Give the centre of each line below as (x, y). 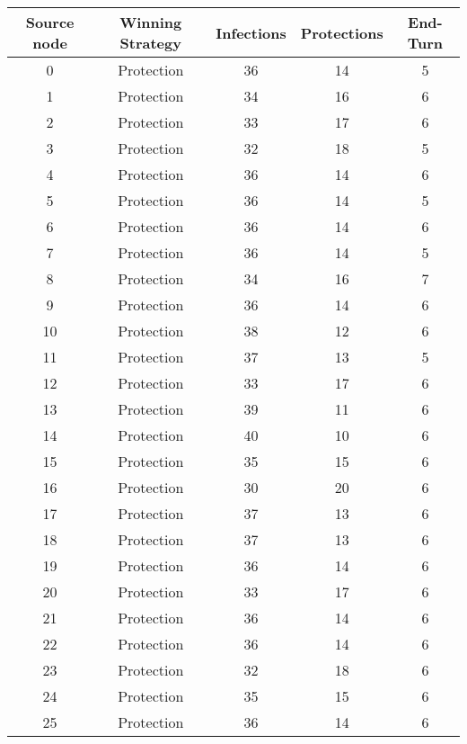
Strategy (150, 43)
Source (50, 22)
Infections (251, 32)
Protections (342, 32)
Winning (151, 22)
